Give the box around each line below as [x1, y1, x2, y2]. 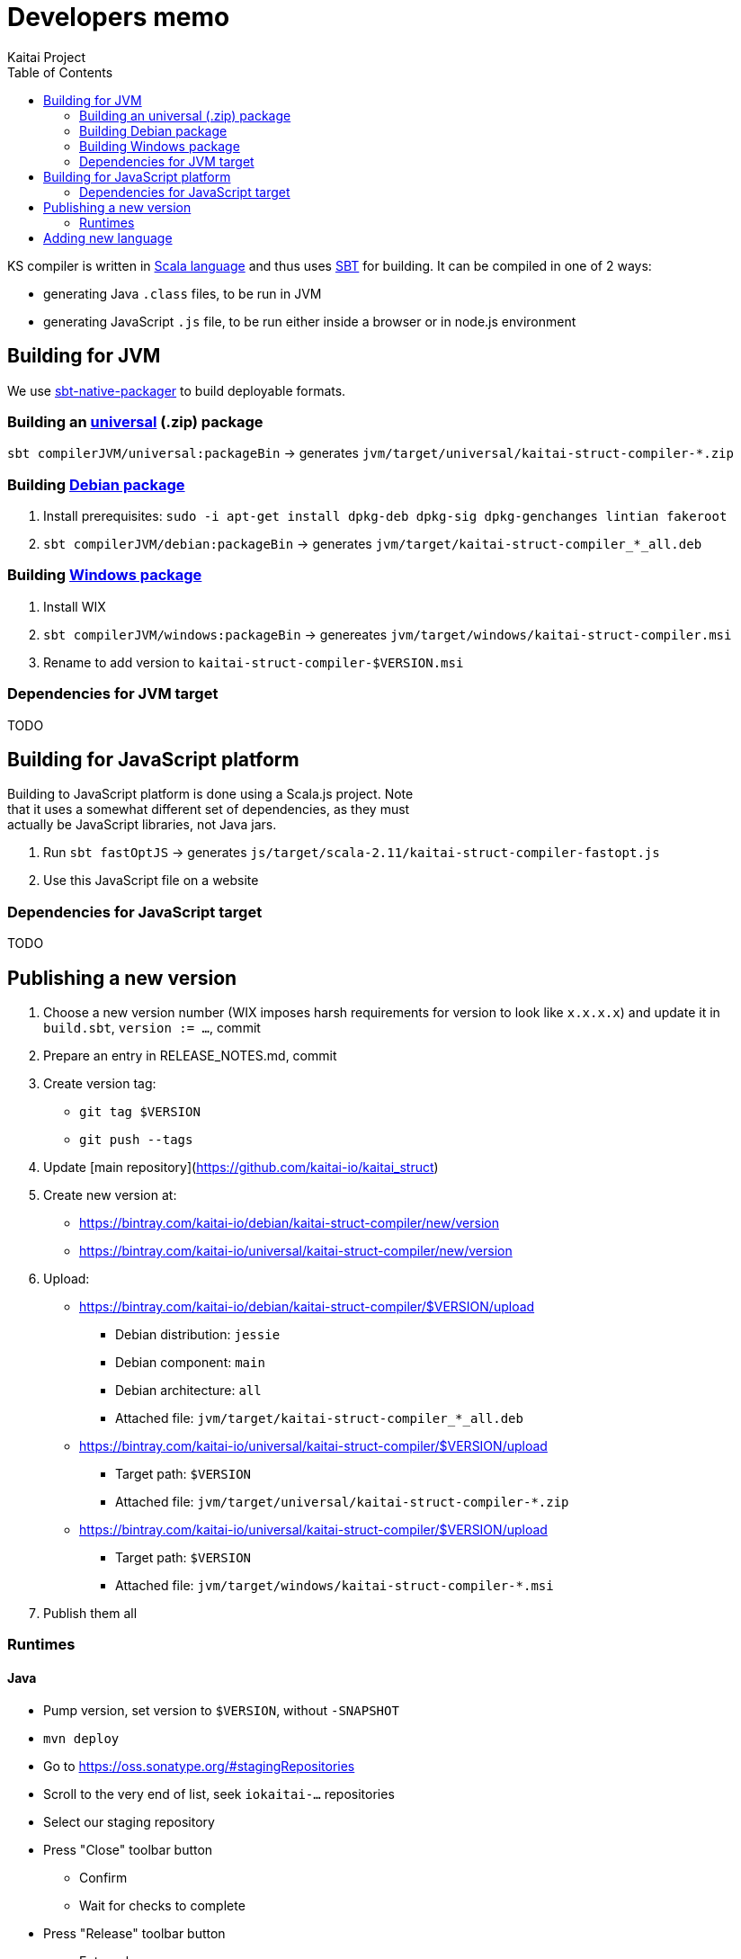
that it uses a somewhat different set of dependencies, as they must [7, 801, 410, 818]
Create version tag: [43, 1076, 156, 1092]
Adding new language [43, 229, 173, 246]
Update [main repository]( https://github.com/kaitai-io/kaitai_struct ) [43, 1159, 439, 1176]
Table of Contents [7, 64, 113, 80]
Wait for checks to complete [79, 1897, 246, 1913]
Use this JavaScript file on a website [43, 872, 259, 889]
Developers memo [7, 2, 230, 32]
